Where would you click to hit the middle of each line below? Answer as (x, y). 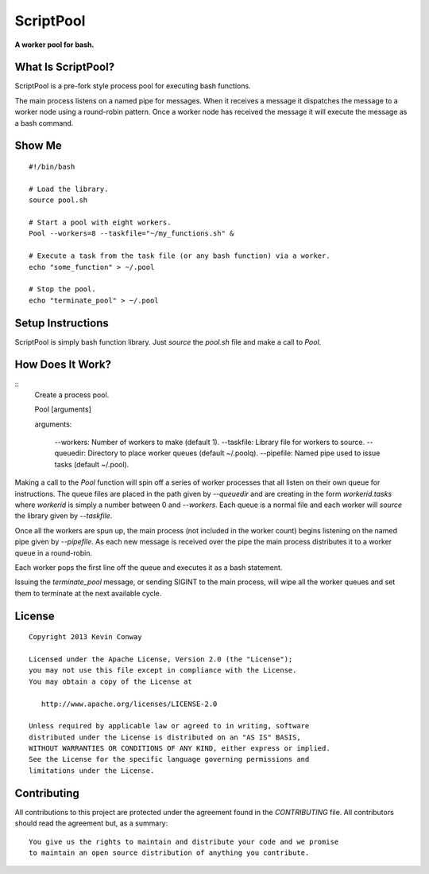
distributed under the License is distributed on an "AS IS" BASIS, (165, 737)
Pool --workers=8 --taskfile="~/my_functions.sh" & (131, 234)
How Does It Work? (63, 365)
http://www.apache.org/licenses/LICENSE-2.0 (129, 704)
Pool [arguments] (63, 409)
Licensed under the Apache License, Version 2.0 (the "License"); (161, 659)
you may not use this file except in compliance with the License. (163, 670)
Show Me (39, 146)
